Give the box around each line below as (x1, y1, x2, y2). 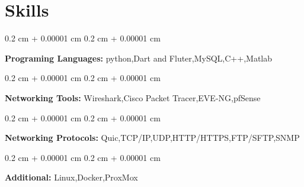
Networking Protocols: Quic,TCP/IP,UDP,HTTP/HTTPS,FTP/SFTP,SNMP (5, 131, 300, 144)
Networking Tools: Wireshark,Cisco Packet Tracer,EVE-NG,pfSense (5, 91, 261, 104)
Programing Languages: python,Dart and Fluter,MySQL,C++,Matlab (5, 51, 273, 64)
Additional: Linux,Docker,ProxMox (5, 171, 138, 183)
